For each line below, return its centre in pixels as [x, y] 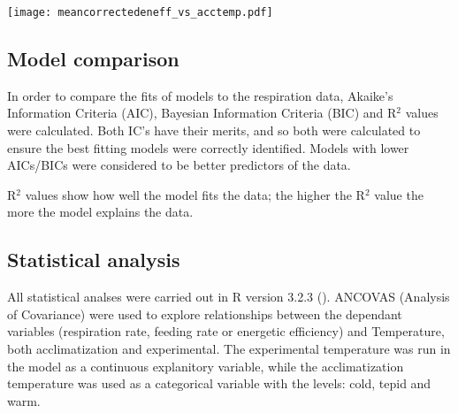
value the [399, 194]
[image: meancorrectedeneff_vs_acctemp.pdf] [140, 12]
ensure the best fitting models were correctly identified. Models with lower [208, 147]
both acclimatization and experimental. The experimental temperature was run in [229, 348]
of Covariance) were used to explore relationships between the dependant [205, 314]
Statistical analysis [94, 260]
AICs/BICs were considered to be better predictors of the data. [179, 165]
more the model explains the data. [100, 212]
